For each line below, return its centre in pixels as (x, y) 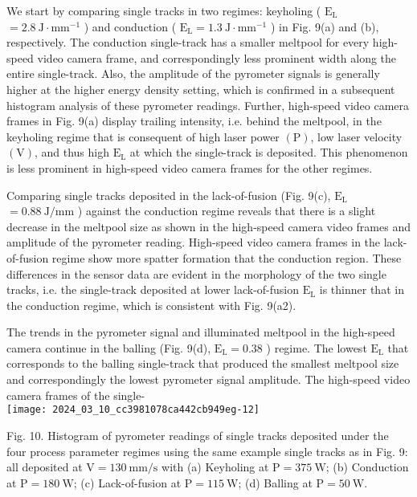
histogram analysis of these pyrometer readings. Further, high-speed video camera (208, 105)
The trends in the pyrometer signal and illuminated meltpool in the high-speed (201, 332)
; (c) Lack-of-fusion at (127, 482)
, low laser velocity (356, 136)
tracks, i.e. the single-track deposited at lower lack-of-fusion (153, 289)
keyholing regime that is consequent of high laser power (143, 136)
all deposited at (45, 467)
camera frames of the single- (76, 395)
